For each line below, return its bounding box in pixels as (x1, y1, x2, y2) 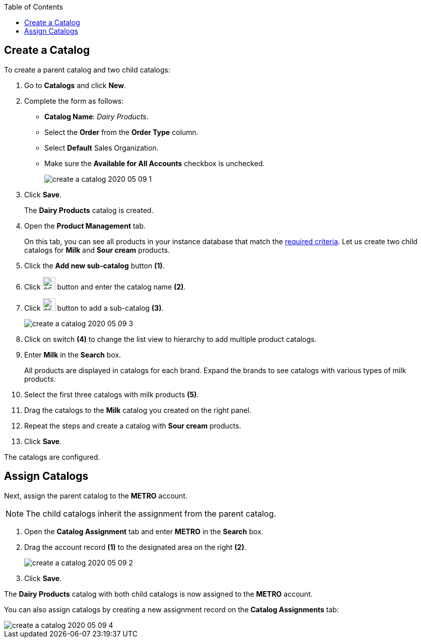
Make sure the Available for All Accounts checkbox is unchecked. (44, 159, 265, 168)
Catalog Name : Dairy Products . (44, 112, 149, 121)
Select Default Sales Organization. (44, 143, 159, 152)
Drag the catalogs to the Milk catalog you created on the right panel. (24, 405, 251, 414)
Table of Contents (4, 3, 63, 11)
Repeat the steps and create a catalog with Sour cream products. (24, 421, 241, 430)
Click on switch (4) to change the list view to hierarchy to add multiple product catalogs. (24, 334, 317, 343)
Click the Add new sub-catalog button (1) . (24, 261, 165, 270)
